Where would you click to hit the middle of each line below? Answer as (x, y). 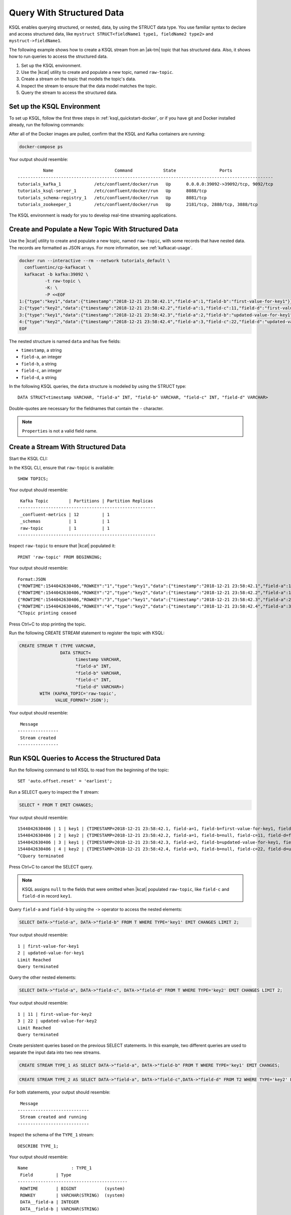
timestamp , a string (41, 350)
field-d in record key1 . (47, 896)
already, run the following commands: (47, 125)
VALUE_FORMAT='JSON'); (82, 700)
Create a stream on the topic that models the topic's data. (79, 79)
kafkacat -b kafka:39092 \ (57, 274)
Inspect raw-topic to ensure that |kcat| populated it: (62, 546)
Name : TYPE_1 (55, 1168)
